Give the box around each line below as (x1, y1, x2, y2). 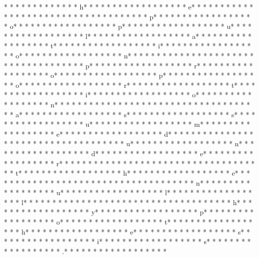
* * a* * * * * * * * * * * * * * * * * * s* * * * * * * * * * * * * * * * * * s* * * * (4, 109, 256, 119)
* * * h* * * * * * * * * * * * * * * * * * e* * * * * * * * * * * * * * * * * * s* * (4, 226, 250, 237)
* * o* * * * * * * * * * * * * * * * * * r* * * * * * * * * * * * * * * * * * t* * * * (4, 79, 256, 90)
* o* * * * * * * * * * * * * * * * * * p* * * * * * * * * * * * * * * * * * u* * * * (4, 21, 252, 31)
